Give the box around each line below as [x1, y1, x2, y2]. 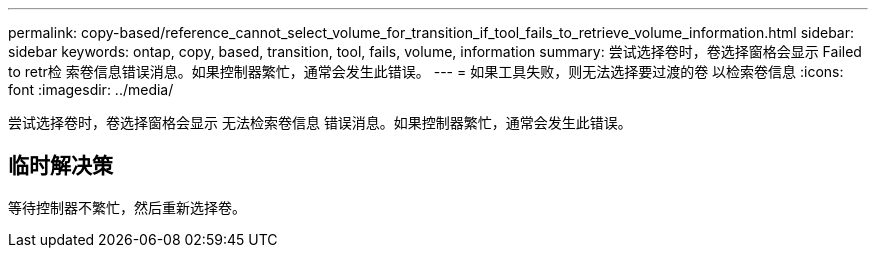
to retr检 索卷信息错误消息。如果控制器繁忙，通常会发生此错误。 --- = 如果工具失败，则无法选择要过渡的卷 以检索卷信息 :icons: [8, 63, 844, 80]
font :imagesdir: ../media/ [8, 81, 174, 98]
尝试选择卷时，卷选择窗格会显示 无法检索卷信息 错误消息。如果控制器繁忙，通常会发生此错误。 [8, 114, 632, 131]
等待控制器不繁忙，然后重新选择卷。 [8, 198, 246, 216]
